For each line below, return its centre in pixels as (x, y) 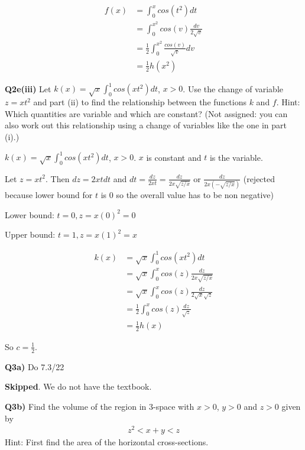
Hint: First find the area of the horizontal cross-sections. (107, 442)
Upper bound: (30, 234)
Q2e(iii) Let (28, 88)
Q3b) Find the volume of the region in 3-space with (100, 406)
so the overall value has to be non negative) (195, 195)
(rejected (259, 178)
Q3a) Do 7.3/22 (35, 366)
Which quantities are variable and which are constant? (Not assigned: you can (146, 113)
